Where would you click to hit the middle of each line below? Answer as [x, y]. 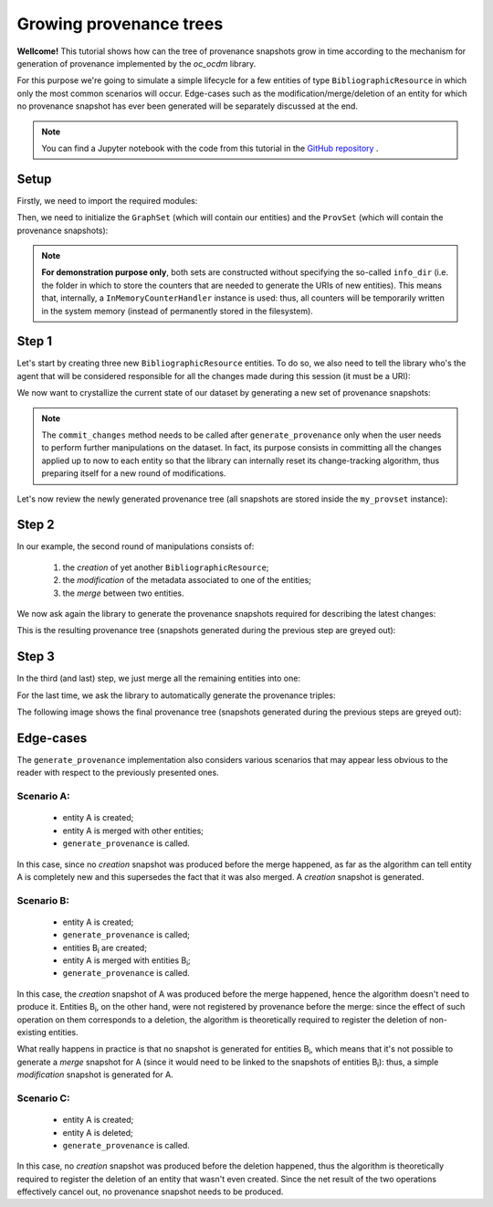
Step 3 [36, 656]
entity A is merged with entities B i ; [126, 961]
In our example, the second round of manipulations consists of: [136, 546]
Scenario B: [43, 900]
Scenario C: [43, 1098]
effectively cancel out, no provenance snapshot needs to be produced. [150, 1191]
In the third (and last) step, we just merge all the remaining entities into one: [159, 678]
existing [32, 1032]
